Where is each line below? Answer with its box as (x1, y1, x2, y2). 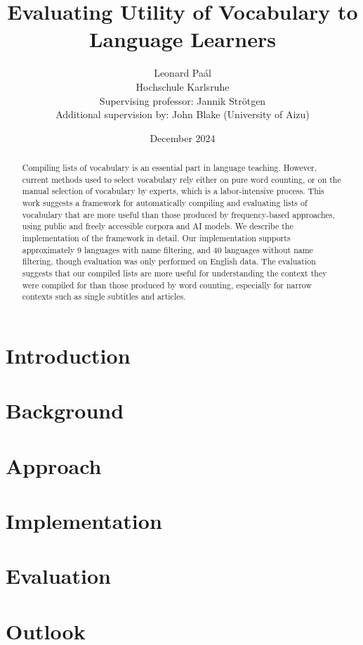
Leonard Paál (154, 65, 211, 80)
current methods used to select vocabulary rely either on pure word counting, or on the (22, 173, 341, 185)
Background (6, 396, 124, 425)
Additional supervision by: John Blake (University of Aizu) (55, 107, 310, 122)
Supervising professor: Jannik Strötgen (99, 93, 266, 108)
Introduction (6, 340, 131, 369)
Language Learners (89, 25, 276, 53)
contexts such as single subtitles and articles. (22, 290, 186, 302)
